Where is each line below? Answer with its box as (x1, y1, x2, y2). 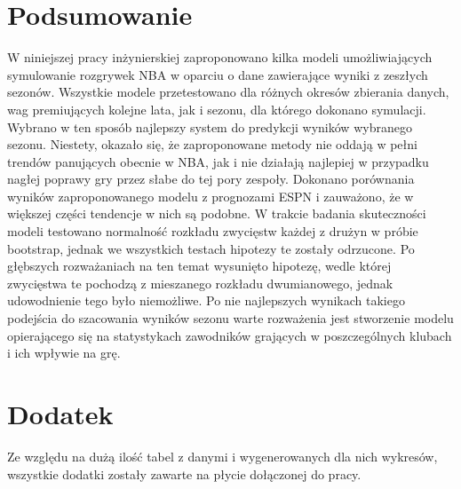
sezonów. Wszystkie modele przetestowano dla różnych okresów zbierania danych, (7, 83, 449, 101)
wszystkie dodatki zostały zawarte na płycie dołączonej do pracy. (7, 464, 362, 483)
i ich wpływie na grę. (7, 343, 121, 362)
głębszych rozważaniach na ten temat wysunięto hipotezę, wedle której (7, 256, 392, 275)
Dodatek (7, 396, 114, 431)
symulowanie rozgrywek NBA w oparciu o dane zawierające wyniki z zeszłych (7, 65, 428, 83)
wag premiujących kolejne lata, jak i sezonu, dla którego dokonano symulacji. (7, 99, 426, 118)
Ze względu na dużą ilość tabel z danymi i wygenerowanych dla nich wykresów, (7, 446, 438, 465)
